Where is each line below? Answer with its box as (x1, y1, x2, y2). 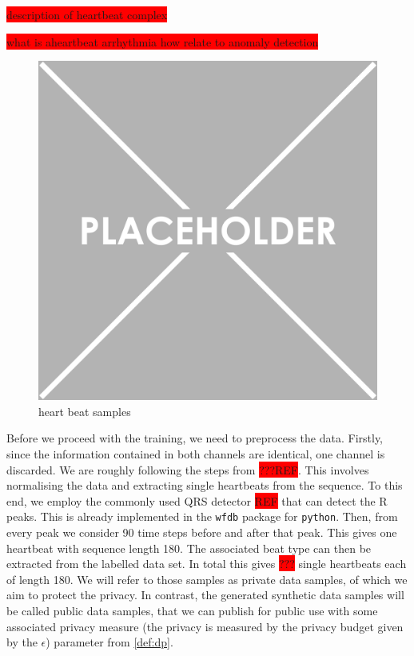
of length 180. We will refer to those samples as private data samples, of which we (6, 570, 408, 587)
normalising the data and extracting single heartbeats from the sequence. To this (6, 477, 403, 494)
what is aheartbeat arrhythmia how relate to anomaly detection (6, 33, 319, 50)
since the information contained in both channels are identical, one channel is (6, 445, 385, 462)
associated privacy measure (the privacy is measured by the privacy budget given (6, 618, 404, 634)
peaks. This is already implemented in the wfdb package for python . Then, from (6, 508, 398, 525)
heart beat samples (38, 402, 131, 419)
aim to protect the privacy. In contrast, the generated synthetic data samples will (6, 586, 404, 603)
